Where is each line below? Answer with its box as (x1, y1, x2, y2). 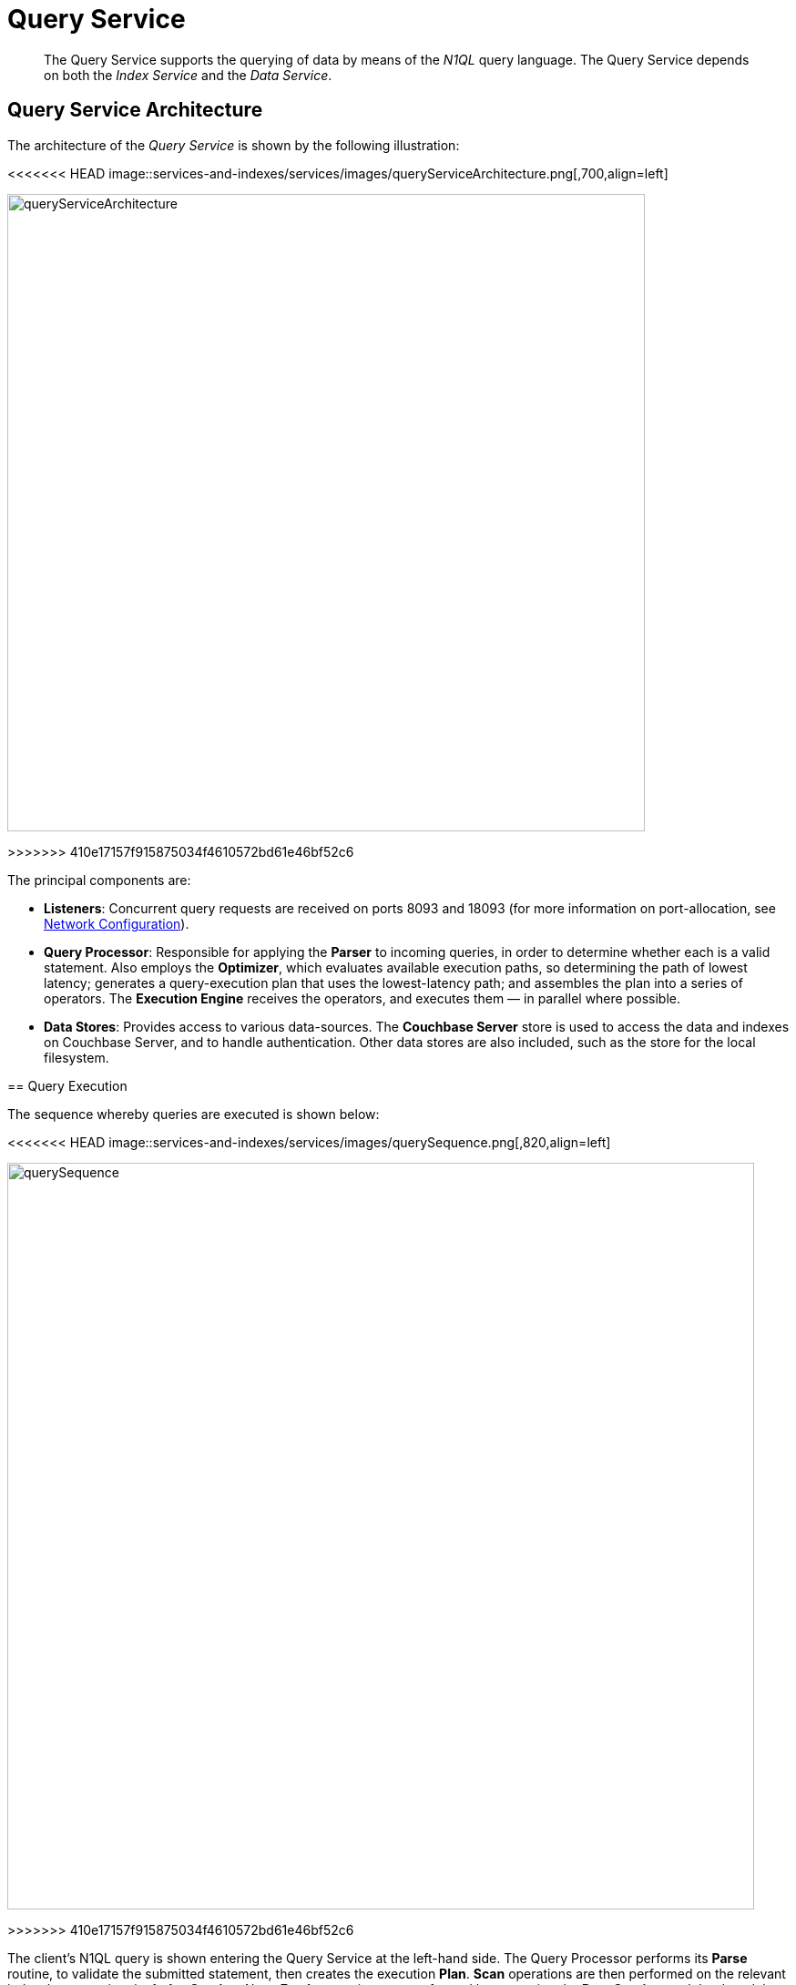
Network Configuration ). (44, 915, 189, 931)
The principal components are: (7, 871, 191, 888)
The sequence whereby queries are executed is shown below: (7, 1105, 380, 1122)
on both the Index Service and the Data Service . (44, 66, 332, 83)
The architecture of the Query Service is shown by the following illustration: (7, 137, 460, 153)
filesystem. (44, 1049, 109, 1065)
